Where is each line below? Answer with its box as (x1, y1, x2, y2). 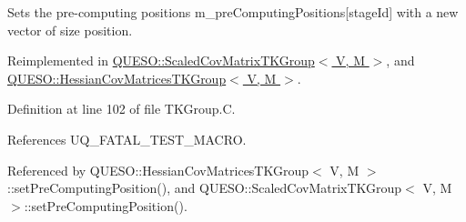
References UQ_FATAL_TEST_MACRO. (7, 129, 247, 148)
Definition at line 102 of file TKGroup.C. (7, 99, 236, 118)
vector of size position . (7, 20, 133, 39)
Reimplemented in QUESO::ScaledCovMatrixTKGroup (7, 51, 315, 70)
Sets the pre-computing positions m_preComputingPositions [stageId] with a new (7, 3, 459, 21)
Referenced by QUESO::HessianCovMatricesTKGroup (7, 160, 309, 179)
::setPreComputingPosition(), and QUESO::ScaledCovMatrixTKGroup (7, 178, 402, 197)
